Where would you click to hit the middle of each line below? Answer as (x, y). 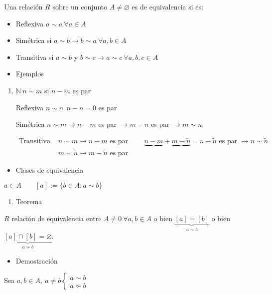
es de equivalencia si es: (167, 6)
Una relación (23, 6)
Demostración (37, 260)
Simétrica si (34, 40)
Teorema (29, 201)
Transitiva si (35, 57)
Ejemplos (30, 74)
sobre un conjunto (80, 6)
